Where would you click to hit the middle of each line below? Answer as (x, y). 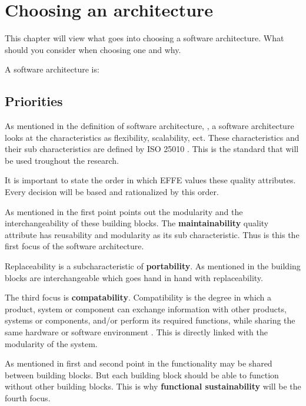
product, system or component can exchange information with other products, (146, 308)
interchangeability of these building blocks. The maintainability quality (137, 223)
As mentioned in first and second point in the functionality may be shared (139, 363)
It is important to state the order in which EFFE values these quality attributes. (150, 180)
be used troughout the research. (62, 160)
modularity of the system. (51, 343)
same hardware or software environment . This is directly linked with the (136, 332)
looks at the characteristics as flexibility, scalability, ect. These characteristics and (152, 137)
